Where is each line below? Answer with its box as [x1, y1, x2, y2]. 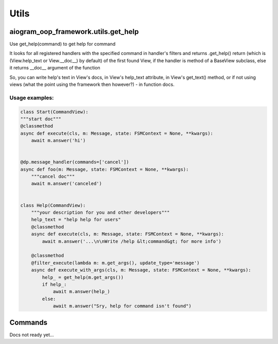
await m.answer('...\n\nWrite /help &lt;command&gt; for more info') [42, 238, 221, 244]
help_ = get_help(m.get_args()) [42, 274, 124, 280]
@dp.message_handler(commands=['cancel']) [20, 159, 129, 165]
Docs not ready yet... [9, 332, 54, 338]
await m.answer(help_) [53, 288, 110, 295]
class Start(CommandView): [20, 108, 89, 115]
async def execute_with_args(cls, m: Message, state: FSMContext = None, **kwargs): [31, 267, 252, 273]
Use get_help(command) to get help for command [9, 41, 116, 47]
